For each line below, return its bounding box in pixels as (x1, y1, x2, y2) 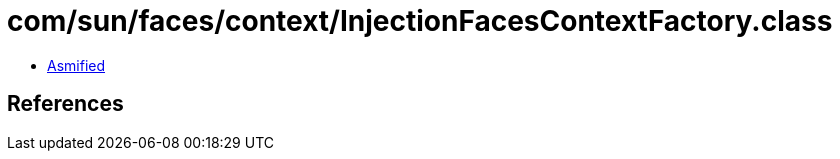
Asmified (47, 56, 106, 74)
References (7, 91, 124, 117)
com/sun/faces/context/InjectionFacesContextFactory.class (7, 4, 833, 38)
